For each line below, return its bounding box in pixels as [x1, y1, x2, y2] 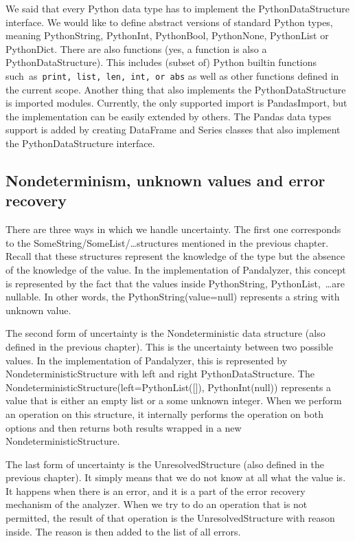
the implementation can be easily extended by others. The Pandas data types [5, 109, 332, 123]
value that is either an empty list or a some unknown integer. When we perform [5, 393, 342, 408]
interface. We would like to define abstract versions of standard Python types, [5, 14, 333, 29]
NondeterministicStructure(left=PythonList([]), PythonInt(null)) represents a [5, 379, 332, 394]
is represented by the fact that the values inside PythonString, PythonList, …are [5, 276, 345, 290]
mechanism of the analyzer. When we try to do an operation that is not [5, 497, 308, 511]
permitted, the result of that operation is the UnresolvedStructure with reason [5, 511, 335, 525]
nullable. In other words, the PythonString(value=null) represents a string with [5, 289, 340, 304]
